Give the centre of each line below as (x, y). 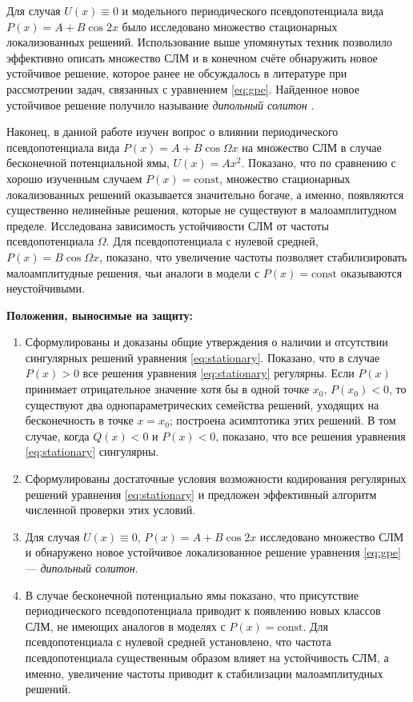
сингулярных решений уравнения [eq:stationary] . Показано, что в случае (202, 357)
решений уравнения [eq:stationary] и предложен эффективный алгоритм (201, 494)
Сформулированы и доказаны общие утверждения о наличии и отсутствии (206, 342)
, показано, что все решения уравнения (311, 435)
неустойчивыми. (46, 288)
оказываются (371, 272)
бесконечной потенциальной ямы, (88, 163)
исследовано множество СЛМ (332, 536)
